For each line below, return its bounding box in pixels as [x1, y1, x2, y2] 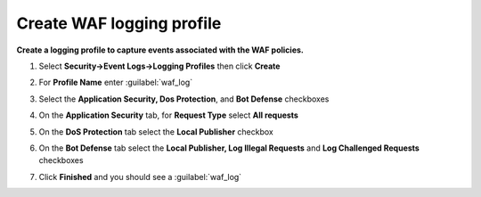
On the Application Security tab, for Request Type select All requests [38, 110, 298, 120]
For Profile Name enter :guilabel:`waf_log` [38, 77, 193, 88]
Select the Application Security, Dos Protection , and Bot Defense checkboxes [38, 94, 330, 104]
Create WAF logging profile [16, 13, 222, 33]
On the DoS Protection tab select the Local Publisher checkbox [38, 126, 273, 137]
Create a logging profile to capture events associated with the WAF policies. [16, 45, 305, 55]
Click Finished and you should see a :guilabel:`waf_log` [38, 171, 242, 182]
